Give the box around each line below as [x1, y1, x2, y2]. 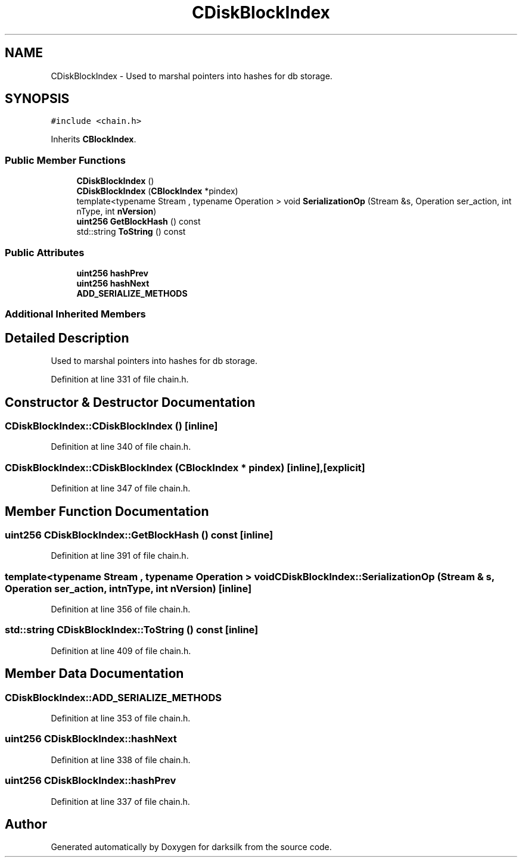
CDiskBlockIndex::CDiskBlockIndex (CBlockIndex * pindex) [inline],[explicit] [5, 461, 365, 474]
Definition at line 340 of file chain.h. [51, 441, 191, 452]
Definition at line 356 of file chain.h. [51, 604, 191, 615]
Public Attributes [5, 246, 85, 259]
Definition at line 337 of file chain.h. [51, 796, 190, 807]
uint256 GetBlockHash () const [76, 216, 201, 227]
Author [5, 816, 47, 832]
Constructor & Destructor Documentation [5, 394, 256, 410]
